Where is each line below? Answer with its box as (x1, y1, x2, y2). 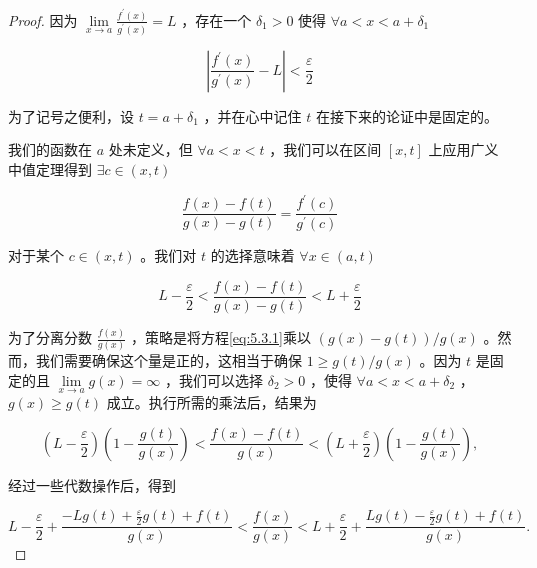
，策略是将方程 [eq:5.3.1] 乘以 (130, 327, 311, 348)
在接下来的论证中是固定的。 (315, 105, 498, 126)
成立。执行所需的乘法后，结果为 (106, 392, 317, 413)
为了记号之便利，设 (8, 105, 134, 126)
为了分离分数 (8, 327, 92, 348)
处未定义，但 (108, 139, 193, 160)
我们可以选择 (179, 369, 264, 390)
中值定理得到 (8, 159, 92, 180)
